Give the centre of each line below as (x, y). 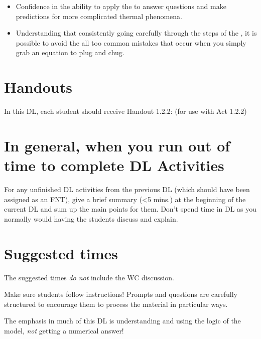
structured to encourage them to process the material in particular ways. (116, 304)
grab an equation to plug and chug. (70, 52)
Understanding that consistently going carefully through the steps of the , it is (136, 33)
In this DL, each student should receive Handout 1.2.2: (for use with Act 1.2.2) (125, 111)
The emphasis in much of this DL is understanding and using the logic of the (122, 321)
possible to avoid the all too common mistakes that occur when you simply (131, 42)
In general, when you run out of (117, 145)
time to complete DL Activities (114, 165)
